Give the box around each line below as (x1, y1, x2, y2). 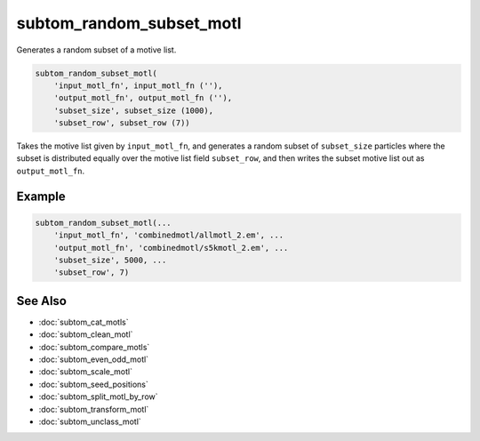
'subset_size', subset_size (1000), (53, 105, 213, 116)
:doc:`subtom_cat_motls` (38, 317, 129, 327)
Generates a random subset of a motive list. (16, 44, 177, 55)
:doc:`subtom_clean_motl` (38, 329, 133, 340)
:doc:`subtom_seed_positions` (38, 379, 148, 389)
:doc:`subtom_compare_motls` (38, 341, 150, 352)
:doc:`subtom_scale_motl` (38, 366, 133, 377)
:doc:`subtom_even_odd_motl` (38, 354, 149, 365)
